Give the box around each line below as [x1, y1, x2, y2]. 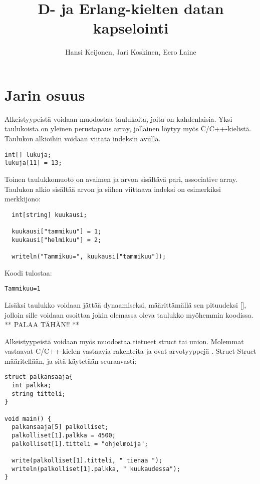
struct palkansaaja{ [5, 373, 73, 381]
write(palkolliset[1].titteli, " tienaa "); [12, 457, 162, 464]
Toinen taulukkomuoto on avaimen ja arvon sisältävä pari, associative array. [5, 173, 237, 184]
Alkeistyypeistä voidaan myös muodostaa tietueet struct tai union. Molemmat [5, 336, 244, 346]
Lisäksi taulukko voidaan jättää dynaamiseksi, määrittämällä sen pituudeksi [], [5, 299, 246, 310]
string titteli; [12, 390, 66, 397]
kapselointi [93, 18, 169, 38]
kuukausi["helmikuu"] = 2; [12, 236, 102, 244]
